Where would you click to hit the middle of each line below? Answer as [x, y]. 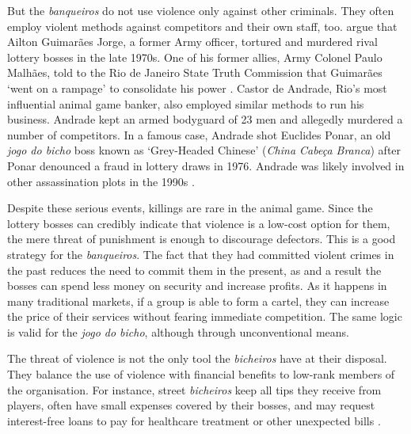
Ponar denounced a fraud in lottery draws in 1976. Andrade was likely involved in [206, 165]
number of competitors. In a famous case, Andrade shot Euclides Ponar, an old [199, 134]
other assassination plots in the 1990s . [101, 181]
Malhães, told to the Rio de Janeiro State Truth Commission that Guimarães [195, 72]
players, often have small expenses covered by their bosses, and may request [191, 405]
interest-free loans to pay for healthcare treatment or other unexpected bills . [194, 420]
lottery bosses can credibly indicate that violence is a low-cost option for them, [199, 223]
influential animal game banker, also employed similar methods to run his [186, 103]
